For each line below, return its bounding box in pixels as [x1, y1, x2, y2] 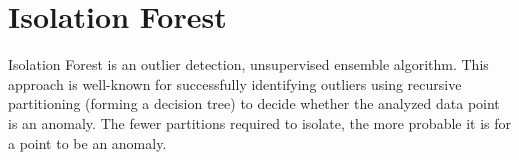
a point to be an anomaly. [8, 132, 167, 153]
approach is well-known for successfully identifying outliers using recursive [8, 73, 462, 94]
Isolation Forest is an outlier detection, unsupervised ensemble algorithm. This [8, 54, 489, 75]
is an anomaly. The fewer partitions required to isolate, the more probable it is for [8, 112, 512, 133]
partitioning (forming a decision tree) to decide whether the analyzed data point [8, 93, 500, 114]
